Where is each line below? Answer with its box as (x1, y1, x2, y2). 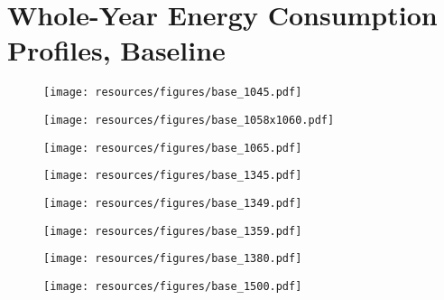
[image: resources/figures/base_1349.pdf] (43, 196, 302, 210)
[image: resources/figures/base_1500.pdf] (43, 279, 302, 293)
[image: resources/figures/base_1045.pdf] (43, 86, 302, 99)
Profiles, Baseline (7, 32, 226, 69)
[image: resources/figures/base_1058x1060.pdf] (43, 113, 335, 127)
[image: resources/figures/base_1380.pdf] (43, 252, 302, 266)
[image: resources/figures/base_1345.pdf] (43, 169, 302, 183)
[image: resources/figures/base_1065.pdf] (43, 141, 302, 155)
